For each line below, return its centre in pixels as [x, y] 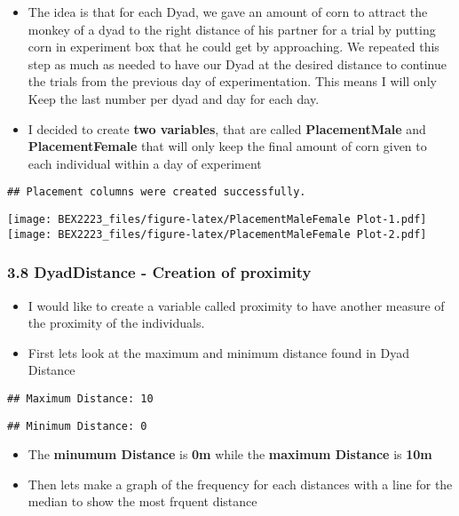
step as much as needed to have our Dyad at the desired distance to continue [237, 64]
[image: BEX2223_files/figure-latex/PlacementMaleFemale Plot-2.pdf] [217, 234]
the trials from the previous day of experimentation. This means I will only [232, 81]
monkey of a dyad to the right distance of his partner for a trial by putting [232, 29]
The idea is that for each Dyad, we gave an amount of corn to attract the [228, 12]
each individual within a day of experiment [145, 163]
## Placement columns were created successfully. [157, 192]
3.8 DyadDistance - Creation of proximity [159, 272]
